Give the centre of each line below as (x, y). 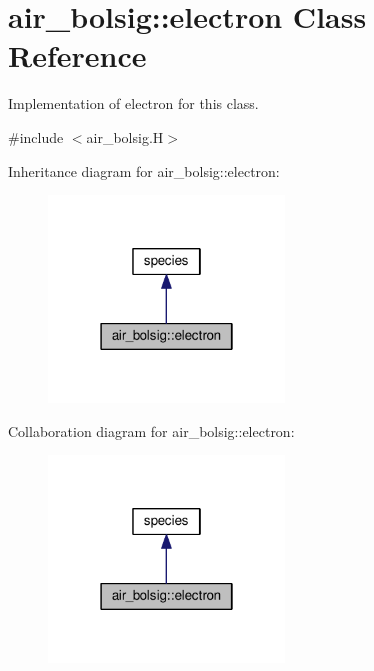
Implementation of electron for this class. (133, 103)
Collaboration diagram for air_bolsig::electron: (151, 430)
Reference (77, 55)
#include (36, 136)
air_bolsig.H (125, 136)
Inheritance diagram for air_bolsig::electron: (144, 170)
